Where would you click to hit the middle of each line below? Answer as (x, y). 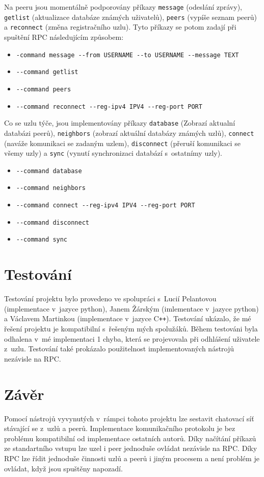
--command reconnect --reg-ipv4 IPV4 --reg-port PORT (109, 106)
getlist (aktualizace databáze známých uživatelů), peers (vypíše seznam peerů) (130, 17)
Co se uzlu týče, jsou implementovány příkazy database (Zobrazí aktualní (120, 123)
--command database (49, 171)
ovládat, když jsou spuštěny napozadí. (63, 468)
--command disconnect (52, 222)
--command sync (42, 240)
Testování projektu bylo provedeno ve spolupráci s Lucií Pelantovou (110, 299)
